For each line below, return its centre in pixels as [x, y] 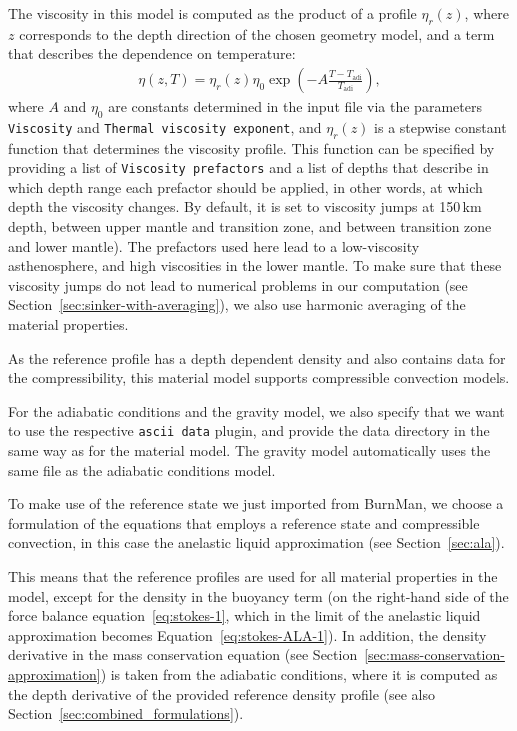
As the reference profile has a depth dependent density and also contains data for [257, 357]
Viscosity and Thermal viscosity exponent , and [165, 126]
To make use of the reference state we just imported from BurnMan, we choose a [256, 503]
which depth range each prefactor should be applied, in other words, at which [245, 186]
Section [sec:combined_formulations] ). [126, 713]
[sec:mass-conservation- [434, 654]
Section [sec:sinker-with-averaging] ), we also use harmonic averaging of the [237, 304]
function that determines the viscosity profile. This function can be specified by [251, 147]
